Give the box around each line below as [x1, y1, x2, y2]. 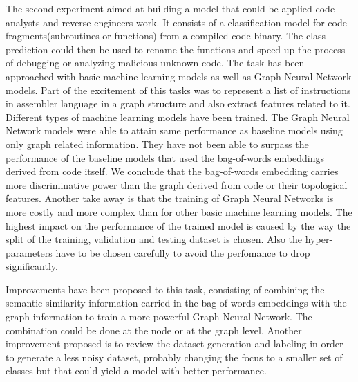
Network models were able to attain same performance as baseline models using [6, 123, 343, 138]
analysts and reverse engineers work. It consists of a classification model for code [6, 15, 347, 29]
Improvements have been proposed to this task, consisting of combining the [6, 282, 325, 296]
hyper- [305, 232, 333, 246]
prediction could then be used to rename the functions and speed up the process [6, 42, 346, 56]
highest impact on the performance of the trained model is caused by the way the [6, 218, 351, 233]
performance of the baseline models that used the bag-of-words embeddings [6, 150, 324, 165]
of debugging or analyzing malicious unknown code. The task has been [6, 55, 305, 70]
